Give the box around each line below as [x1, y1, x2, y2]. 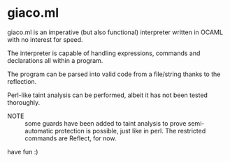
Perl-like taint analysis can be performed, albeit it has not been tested [7, 91, 208, 99]
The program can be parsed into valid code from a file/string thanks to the [7, 70, 221, 78]
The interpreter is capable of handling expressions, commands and [7, 49, 201, 57]
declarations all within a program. [7, 56, 103, 64]
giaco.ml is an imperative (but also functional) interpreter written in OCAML [7, 28, 224, 36]
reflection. [7, 77, 37, 85]
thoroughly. [7, 98, 41, 106]
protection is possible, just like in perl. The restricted [55, 126, 206, 135]
